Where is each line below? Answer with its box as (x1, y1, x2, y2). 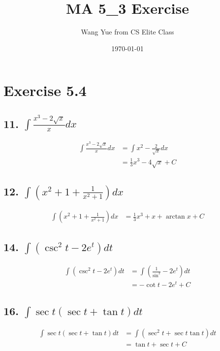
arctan (165, 213, 185, 221)
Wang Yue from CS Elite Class (81, 27, 174, 37)
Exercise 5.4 (3, 80, 87, 100)
